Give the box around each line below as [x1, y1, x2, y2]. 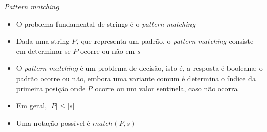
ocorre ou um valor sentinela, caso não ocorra [94, 83, 238, 93]
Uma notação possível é [16, 117, 90, 128]
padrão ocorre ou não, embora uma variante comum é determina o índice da [16, 72, 256, 83]
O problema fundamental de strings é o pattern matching [16, 18, 195, 29]
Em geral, [16, 100, 47, 111]
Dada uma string [16, 35, 70, 46]
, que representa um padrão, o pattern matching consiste [76, 35, 254, 46]
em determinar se [16, 45, 71, 56]
